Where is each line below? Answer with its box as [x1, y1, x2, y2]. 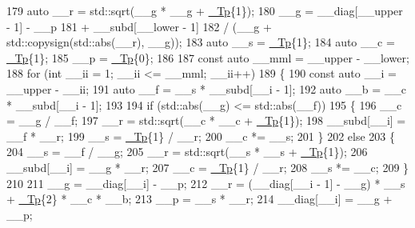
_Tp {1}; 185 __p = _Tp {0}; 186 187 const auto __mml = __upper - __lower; [6, 49, 409, 66]
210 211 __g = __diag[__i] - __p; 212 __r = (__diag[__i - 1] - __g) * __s [6, 174, 405, 191]
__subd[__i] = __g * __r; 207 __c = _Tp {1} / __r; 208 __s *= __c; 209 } [6, 158, 409, 175]
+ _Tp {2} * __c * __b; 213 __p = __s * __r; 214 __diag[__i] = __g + [6, 190, 393, 207]
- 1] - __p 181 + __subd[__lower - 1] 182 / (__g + [6, 18, 272, 34]
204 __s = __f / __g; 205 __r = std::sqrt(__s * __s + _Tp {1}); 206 [6, 143, 368, 160]
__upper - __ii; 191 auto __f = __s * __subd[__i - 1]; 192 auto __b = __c [6, 80, 406, 97]
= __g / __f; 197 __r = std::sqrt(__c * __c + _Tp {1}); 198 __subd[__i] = [6, 112, 406, 129]
